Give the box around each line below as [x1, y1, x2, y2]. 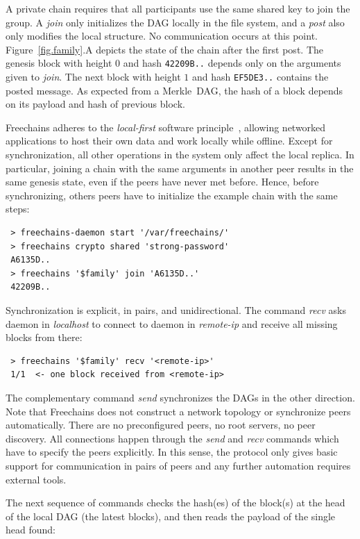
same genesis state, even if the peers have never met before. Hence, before [6, 174, 319, 189]
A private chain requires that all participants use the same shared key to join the [6, 1, 350, 15]
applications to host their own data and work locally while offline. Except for [6, 133, 333, 148]
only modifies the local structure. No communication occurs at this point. [6, 28, 318, 43]
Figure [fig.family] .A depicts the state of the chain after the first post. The [6, 42, 323, 56]
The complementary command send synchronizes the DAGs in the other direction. [6, 390, 355, 404]
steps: [6, 201, 30, 216]
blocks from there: [6, 330, 83, 345]
